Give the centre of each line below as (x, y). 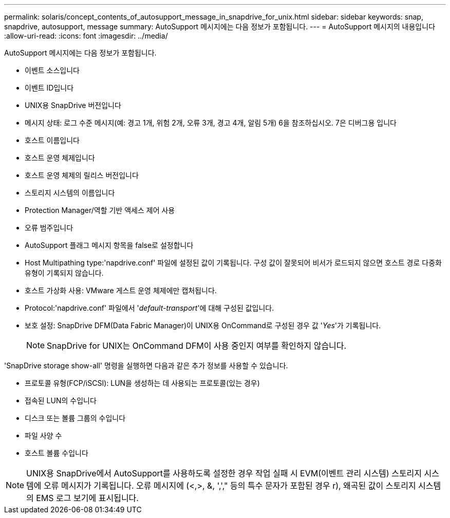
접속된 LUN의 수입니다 (61, 400)
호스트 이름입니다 (52, 140)
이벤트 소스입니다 (52, 70)
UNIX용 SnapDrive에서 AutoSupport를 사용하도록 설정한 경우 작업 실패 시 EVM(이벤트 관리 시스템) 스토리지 (224, 473)
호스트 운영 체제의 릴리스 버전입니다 (82, 175)
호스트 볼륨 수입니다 (57, 453)
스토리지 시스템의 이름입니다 (70, 193)
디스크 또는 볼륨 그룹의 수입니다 (75, 418)
